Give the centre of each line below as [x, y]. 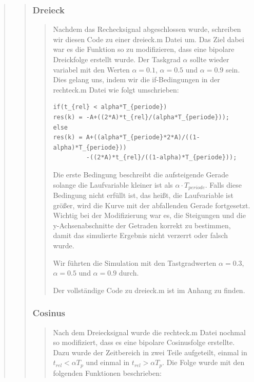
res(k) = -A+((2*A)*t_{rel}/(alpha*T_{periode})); [141, 117]
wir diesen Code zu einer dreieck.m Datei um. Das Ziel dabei [149, 39]
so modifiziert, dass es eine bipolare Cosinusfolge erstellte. [144, 342]
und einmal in [108, 362]
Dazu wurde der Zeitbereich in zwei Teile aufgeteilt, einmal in [150, 352]
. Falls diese [223, 184]
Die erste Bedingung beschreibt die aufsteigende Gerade [141, 174]
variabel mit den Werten [91, 69]
